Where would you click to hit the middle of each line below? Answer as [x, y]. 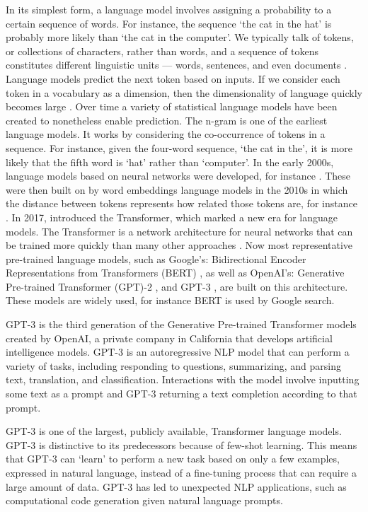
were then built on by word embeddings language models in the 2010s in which [177, 189]
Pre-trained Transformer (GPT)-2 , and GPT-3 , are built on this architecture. [177, 286]
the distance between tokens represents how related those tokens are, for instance [182, 203]
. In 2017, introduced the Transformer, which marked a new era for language [172, 217]
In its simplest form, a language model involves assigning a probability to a [169, 9]
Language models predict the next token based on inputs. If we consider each [173, 78]
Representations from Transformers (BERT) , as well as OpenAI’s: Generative [175, 273]
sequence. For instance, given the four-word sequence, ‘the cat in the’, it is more [179, 147]
